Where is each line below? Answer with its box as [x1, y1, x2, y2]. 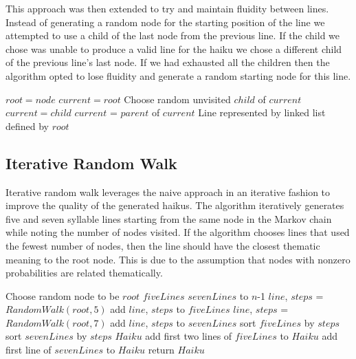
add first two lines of [145, 329, 232, 343]
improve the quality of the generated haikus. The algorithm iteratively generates [5, 198, 344, 213]
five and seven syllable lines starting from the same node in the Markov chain [5, 211, 332, 226]
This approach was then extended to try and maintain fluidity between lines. [5, 1, 329, 15]
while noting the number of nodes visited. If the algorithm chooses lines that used [5, 225, 350, 239]
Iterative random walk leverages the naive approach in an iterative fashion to [5, 184, 331, 199]
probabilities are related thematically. [5, 265, 163, 280]
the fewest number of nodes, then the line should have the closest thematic [5, 238, 320, 252]
